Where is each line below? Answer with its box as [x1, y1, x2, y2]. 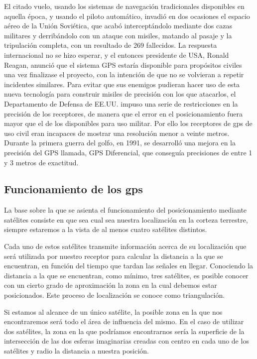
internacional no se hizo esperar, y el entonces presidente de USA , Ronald [4, 49, 229, 60]
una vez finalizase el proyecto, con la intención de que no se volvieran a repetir [4, 69, 244, 80]
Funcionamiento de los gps [4, 181, 143, 197]
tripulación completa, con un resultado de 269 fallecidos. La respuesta [4, 40, 217, 50]
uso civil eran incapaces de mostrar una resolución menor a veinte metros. [4, 127, 230, 138]
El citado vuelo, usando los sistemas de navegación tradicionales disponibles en [4, 1, 245, 11]
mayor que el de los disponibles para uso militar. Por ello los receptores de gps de [4, 118, 253, 128]
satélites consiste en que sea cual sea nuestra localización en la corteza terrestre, [4, 214, 248, 225]
